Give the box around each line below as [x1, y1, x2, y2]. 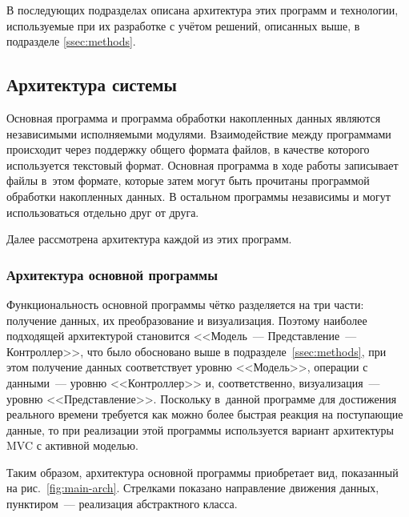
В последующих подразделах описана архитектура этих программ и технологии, [6, 2, 399, 18]
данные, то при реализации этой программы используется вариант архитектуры [6, 421, 395, 438]
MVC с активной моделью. [6, 437, 138, 454]
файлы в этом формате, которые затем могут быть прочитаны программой [6, 172, 370, 189]
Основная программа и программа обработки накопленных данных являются [6, 109, 381, 126]
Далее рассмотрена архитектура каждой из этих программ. [6, 230, 292, 247]
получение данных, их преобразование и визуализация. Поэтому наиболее [6, 311, 367, 328]
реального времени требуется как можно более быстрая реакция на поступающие [6, 406, 403, 423]
